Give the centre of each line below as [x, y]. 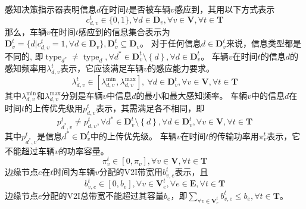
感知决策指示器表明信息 [51, 9]
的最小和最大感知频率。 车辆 [192, 96]
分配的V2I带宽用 [131, 172]
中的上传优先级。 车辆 [134, 135]
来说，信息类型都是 [264, 43]
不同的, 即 [24, 56]
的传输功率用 [234, 135]
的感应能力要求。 [181, 68]
